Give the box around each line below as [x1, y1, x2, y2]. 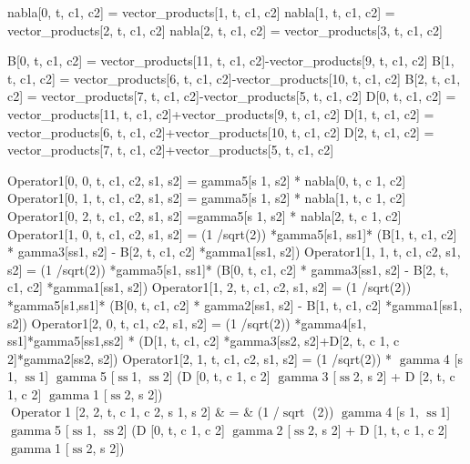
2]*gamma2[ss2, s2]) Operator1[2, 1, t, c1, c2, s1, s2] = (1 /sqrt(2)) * [7, 348, 393, 368]
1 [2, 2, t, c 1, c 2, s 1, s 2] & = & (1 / [65, 402, 280, 421]
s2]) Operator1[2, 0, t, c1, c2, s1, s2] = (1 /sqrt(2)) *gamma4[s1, [7, 313, 367, 332]
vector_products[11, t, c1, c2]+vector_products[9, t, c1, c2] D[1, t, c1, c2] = [7, 104, 434, 123]
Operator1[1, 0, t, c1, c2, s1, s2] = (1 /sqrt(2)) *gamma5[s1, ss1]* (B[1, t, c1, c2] [7, 224, 457, 243]
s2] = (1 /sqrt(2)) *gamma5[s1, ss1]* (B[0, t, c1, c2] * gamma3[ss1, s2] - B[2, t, [7, 259, 449, 278]
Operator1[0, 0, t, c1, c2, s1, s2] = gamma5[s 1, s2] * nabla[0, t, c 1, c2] [7, 170, 406, 189]
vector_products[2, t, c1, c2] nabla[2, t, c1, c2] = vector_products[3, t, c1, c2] [7, 20, 443, 39]
